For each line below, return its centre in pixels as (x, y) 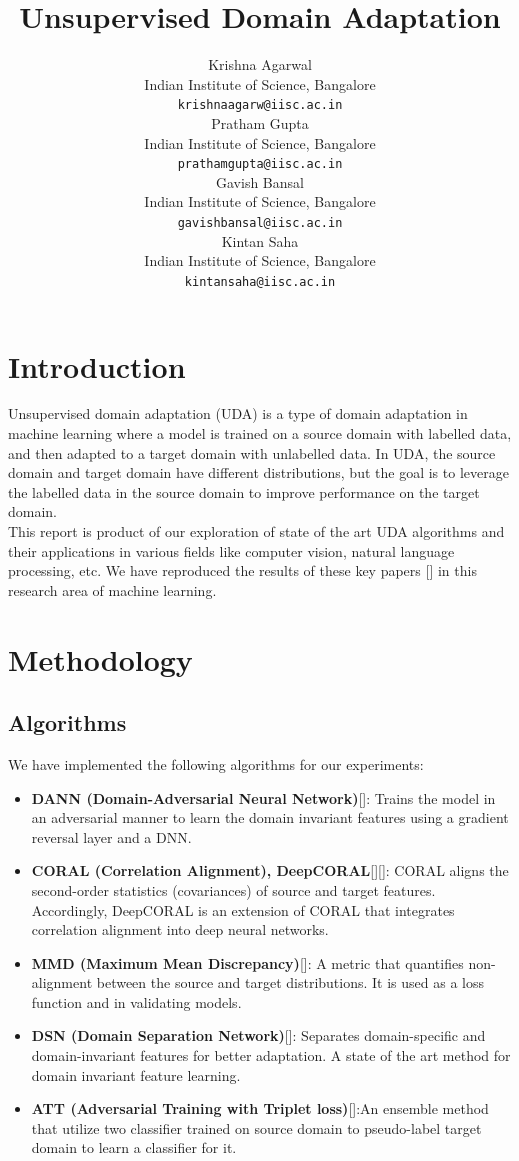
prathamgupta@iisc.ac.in (260, 164)
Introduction (97, 365)
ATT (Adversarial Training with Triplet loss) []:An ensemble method (260, 1108)
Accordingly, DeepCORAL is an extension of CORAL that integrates (243, 909)
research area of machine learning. (112, 589)
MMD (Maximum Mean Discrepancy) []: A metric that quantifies (247, 962)
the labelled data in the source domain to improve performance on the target (244, 491)
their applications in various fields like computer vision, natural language (231, 550)
